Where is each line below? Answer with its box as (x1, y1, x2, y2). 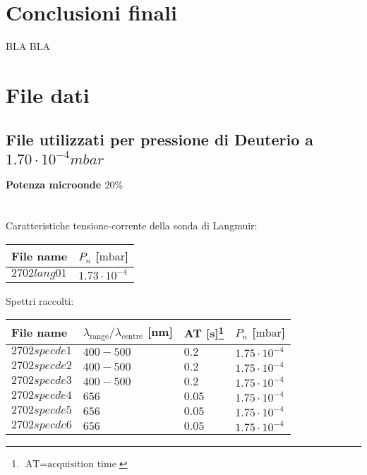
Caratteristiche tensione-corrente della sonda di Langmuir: (6, 218, 258, 233)
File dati (6, 80, 90, 109)
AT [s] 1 (183, 323, 224, 342)
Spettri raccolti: (6, 293, 74, 308)
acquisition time (47, 459, 116, 469)
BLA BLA (6, 39, 50, 54)
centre (121, 332, 143, 340)
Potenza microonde (6, 177, 102, 192)
